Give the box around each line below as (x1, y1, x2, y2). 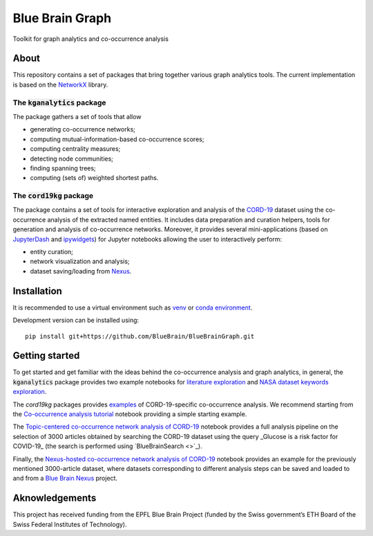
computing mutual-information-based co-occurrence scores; (30, 135, 204, 143)
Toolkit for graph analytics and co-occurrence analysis (12, 35, 169, 43)
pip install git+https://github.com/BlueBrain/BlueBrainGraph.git (25, 332, 255, 340)
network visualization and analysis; (30, 257, 131, 266)
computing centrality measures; (30, 145, 121, 153)
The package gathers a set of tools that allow (12, 112, 142, 120)
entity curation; (30, 248, 74, 256)
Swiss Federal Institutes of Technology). (12, 520, 127, 528)
